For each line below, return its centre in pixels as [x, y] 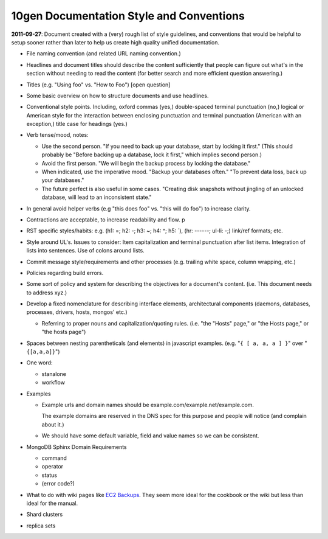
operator [53, 467]
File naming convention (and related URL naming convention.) [104, 54]
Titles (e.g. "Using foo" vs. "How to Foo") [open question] [98, 85]
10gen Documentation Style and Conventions [128, 16]
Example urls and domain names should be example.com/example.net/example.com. [148, 405]
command [54, 458]
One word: [39, 363]
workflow [53, 383]
